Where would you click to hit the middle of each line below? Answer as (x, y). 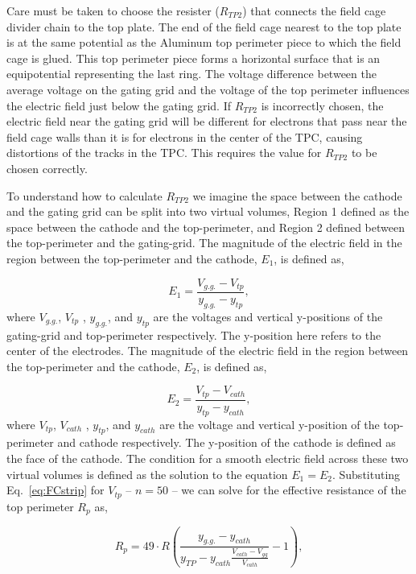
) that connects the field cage (314, 10)
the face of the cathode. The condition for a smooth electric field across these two (208, 458)
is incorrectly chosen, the (322, 105)
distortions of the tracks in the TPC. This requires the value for (164, 153)
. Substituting (366, 474)
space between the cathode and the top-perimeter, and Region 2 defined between (206, 227)
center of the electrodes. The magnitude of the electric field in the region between (208, 351)
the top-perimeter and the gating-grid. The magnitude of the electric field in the (204, 243)
